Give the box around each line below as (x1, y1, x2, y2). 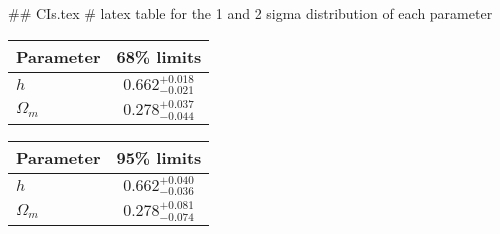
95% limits (116, 145, 202, 169)
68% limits (116, 44, 202, 68)
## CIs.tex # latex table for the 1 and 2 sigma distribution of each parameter (8, 3, 493, 23)
